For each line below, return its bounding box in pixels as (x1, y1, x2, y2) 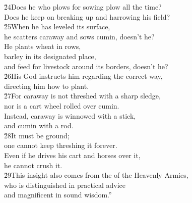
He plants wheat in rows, (4, 41, 81, 52)
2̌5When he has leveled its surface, (4, 21, 110, 32)
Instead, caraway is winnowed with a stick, (4, 110, 136, 121)
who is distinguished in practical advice (4, 179, 126, 190)
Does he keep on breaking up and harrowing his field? (4, 11, 170, 22)
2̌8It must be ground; (4, 130, 70, 140)
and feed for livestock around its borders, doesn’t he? (4, 61, 168, 71)
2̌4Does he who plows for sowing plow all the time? (4, 2, 162, 12)
